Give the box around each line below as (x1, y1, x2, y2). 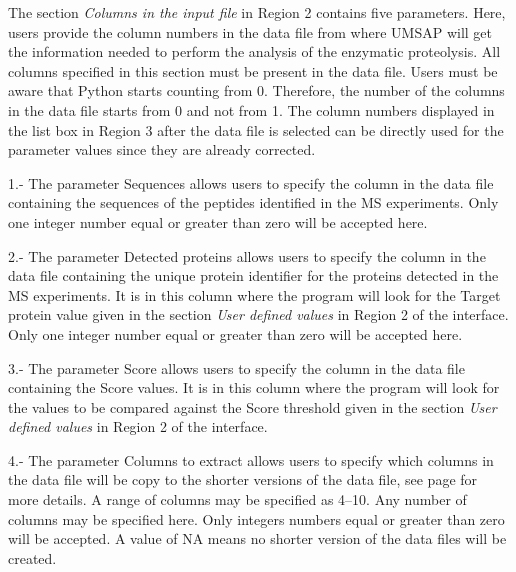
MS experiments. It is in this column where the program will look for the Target (8, 284, 501, 305)
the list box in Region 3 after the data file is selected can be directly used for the (8, 119, 504, 140)
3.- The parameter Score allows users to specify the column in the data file (8, 357, 465, 378)
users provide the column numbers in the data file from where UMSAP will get (8, 21, 493, 42)
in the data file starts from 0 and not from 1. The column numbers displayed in (8, 99, 495, 120)
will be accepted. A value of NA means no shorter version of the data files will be (8, 528, 507, 549)
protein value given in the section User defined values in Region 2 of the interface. (8, 304, 509, 325)
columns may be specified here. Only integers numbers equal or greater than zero (8, 508, 505, 529)
